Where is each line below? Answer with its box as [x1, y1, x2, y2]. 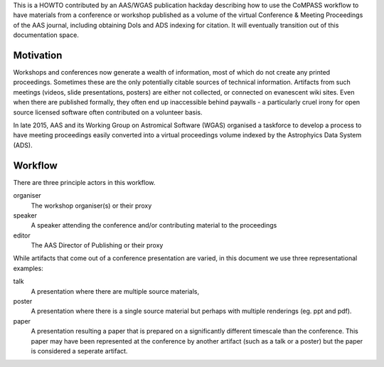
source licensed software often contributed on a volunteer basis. [13, 107, 203, 117]
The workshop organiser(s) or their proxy [31, 201, 152, 210]
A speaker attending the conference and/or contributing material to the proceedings [31, 221, 277, 230]
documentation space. [13, 31, 80, 39]
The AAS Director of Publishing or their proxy [31, 241, 164, 250]
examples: [13, 264, 44, 272]
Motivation [13, 49, 63, 61]
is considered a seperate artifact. [31, 346, 128, 355]
